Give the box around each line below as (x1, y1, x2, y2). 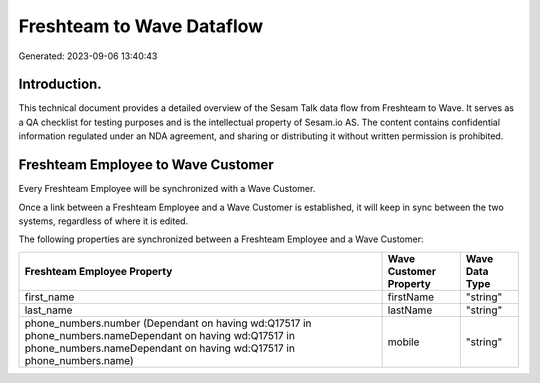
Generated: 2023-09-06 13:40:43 (18, 50, 158, 62)
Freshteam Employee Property (24, 264, 173, 278)
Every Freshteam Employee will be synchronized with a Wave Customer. (18, 183, 316, 195)
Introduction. (18, 76, 102, 93)
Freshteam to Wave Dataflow (18, 15, 264, 37)
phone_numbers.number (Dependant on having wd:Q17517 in (24, 316, 312, 330)
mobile (387, 335, 420, 349)
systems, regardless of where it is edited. (18, 215, 189, 227)
